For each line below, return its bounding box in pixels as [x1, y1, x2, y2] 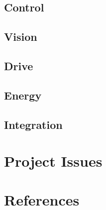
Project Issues [4, 151, 103, 171]
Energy [4, 87, 42, 103]
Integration [4, 116, 63, 132]
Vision [4, 29, 37, 44]
